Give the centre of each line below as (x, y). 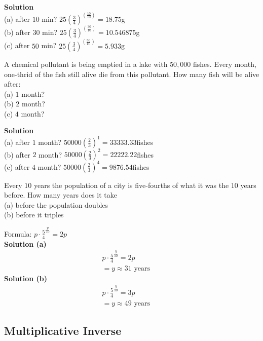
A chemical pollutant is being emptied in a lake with (86, 64)
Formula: (18, 233)
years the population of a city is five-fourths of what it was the (131, 185)
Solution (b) (26, 278)
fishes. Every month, (225, 64)
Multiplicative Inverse (63, 331)
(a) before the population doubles (56, 204)
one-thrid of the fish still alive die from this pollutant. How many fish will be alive (132, 74)
